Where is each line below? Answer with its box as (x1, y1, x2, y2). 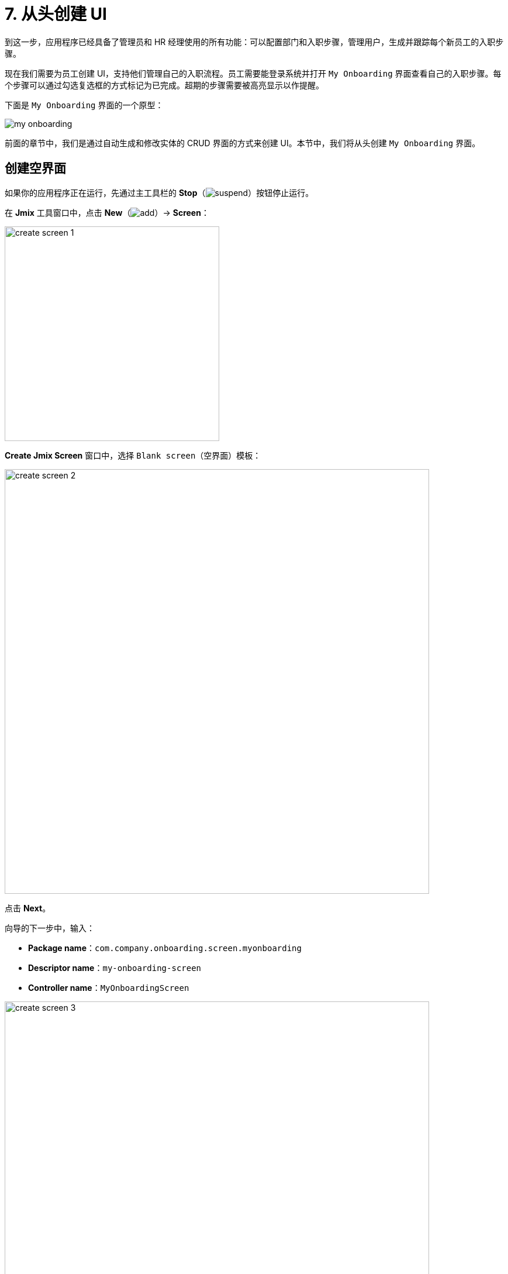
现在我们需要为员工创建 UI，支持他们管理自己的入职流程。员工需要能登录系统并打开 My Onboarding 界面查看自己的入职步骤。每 (5, 68, 502, 78)
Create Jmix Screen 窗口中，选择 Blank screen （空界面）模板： (5, 450, 261, 460)
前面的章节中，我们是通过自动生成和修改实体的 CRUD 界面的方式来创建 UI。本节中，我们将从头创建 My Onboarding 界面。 (5, 137, 481, 148)
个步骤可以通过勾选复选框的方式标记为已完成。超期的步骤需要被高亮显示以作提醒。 (5, 80, 324, 90)
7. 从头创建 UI (5, 4, 107, 24)
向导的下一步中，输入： (5, 922, 95, 933)
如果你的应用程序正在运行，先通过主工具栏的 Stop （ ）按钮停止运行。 (5, 187, 314, 198)
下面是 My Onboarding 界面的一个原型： (5, 99, 164, 110)
